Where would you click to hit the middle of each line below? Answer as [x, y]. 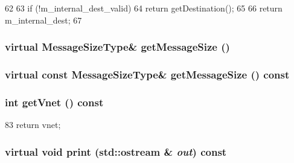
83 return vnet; [33, 125]
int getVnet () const [54, 102]
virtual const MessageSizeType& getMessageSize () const [147, 74]
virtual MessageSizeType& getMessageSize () [117, 47]
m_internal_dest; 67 [43, 20]
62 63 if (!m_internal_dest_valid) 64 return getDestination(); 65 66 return [144, 8]
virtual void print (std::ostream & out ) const [116, 151]
